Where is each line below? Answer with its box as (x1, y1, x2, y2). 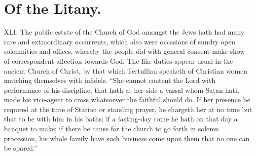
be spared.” (4, 143, 37, 153)
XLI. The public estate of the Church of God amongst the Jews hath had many (4, 27, 245, 37)
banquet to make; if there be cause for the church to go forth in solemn (4, 123, 219, 134)
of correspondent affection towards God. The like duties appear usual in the (4, 55, 233, 66)
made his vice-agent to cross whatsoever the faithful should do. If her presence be (4, 94, 251, 105)
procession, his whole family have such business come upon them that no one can (4, 133, 250, 143)
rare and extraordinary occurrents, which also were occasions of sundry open (4, 36, 235, 46)
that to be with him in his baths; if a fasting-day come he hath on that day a (4, 114, 238, 124)
